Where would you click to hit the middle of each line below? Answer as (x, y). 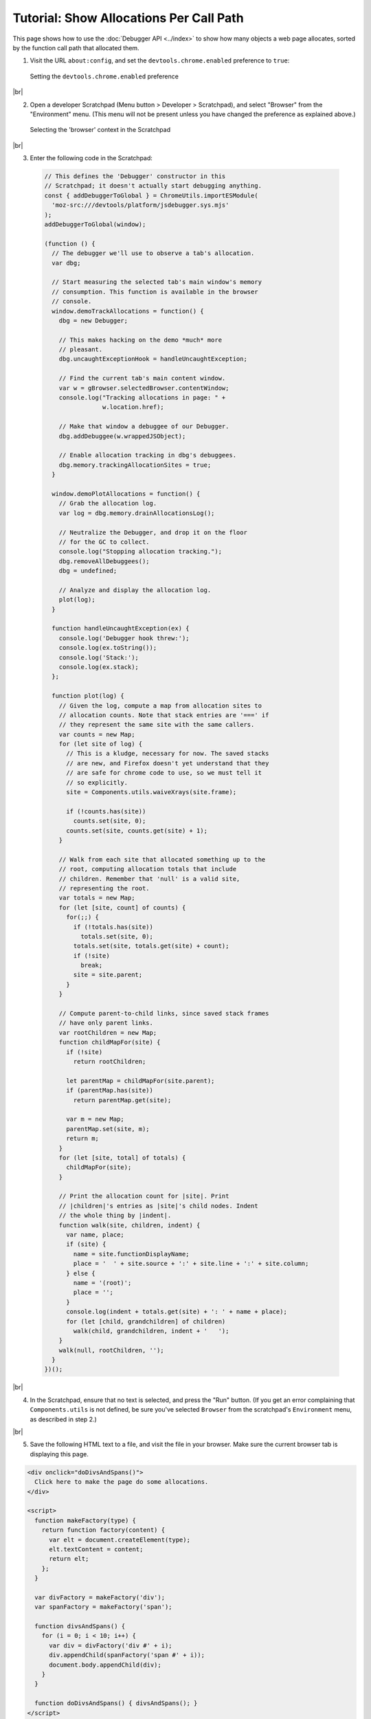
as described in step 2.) (64, 1419)
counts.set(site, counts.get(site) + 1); (137, 831)
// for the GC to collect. (104, 542)
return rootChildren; (110, 1061)
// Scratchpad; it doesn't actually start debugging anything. (153, 186)
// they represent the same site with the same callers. (157, 725)
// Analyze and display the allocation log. (135, 590)
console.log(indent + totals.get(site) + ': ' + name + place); (177, 1312)
